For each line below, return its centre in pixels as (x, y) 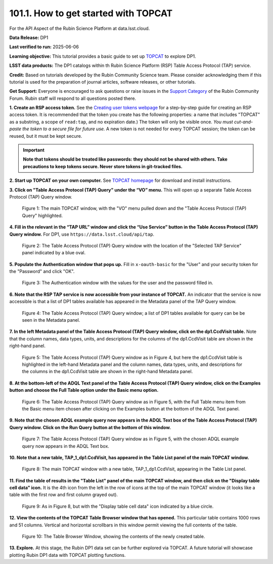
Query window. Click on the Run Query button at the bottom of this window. (90, 427)
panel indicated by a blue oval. (54, 253)
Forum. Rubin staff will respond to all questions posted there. (73, 98)
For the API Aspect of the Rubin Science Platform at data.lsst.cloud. (80, 28)
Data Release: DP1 (29, 37)
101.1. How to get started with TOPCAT (91, 13)
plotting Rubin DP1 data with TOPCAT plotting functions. (67, 555)
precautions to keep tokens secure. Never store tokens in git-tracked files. (103, 166)
